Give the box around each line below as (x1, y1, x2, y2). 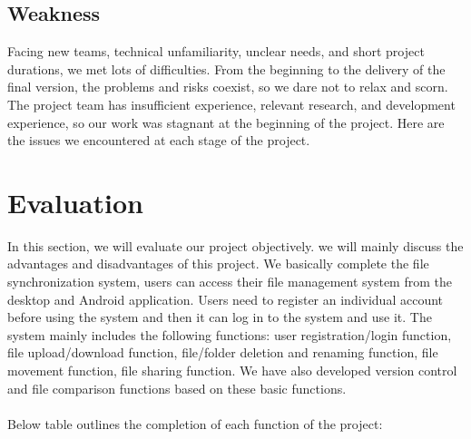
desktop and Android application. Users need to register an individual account (7, 289, 444, 308)
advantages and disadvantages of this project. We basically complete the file (7, 254, 429, 273)
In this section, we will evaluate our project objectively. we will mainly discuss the (7, 236, 464, 255)
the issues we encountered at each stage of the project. (7, 131, 310, 150)
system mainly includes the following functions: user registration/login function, (7, 325, 452, 344)
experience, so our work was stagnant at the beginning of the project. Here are (7, 112, 445, 132)
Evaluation (7, 183, 143, 220)
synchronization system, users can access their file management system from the (7, 272, 452, 291)
